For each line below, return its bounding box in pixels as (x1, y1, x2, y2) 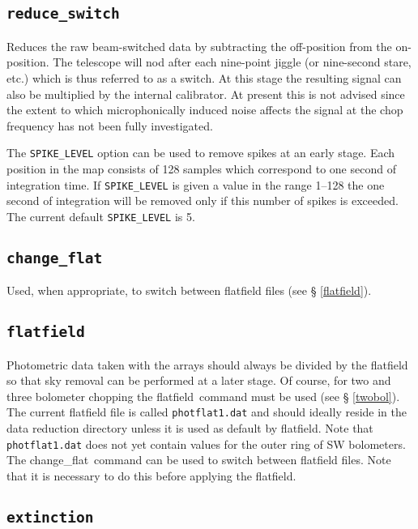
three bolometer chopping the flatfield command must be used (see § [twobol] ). (6, 387, 400, 404)
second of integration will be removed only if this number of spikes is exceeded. (6, 192, 399, 209)
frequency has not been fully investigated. (6, 117, 213, 134)
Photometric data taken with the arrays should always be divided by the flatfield (6, 356, 408, 373)
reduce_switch (6, 5, 120, 23)
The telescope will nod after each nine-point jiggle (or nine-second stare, (53, 53, 412, 70)
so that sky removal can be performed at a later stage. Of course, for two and (6, 372, 391, 389)
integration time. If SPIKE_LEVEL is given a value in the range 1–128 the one (6, 176, 385, 193)
